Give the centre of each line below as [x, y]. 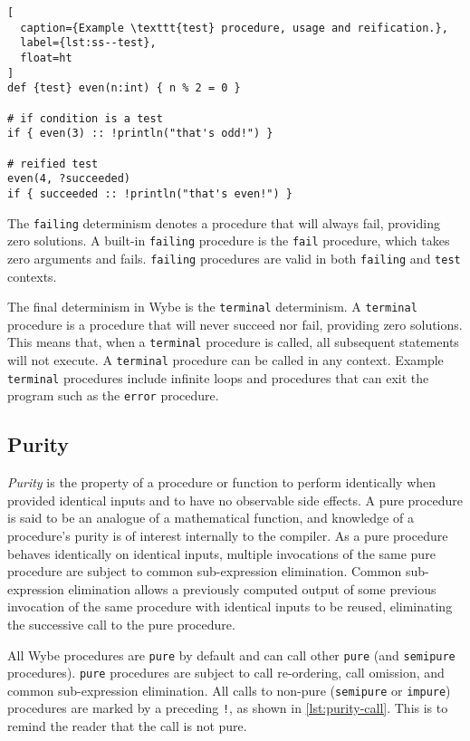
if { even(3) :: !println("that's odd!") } [140, 134]
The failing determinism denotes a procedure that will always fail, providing [224, 222]
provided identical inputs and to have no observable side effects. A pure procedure [235, 500]
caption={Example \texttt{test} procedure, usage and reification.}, [234, 28]
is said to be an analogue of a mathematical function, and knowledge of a [211, 518]
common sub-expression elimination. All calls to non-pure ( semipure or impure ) [229, 690]
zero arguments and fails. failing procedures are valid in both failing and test [234, 258]
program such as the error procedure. [113, 395]
